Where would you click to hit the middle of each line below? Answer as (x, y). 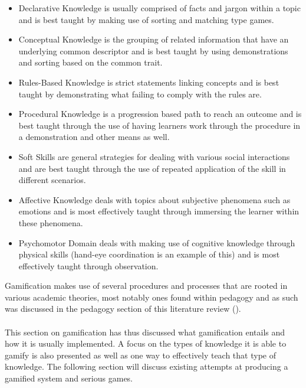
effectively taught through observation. (88, 265)
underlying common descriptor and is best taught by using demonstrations (153, 50)
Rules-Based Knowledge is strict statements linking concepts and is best (149, 82)
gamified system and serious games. (69, 378)
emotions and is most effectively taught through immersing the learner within (159, 211)
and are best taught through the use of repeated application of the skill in (152, 168)
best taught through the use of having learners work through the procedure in (159, 125)
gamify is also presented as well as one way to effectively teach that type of (140, 355)
